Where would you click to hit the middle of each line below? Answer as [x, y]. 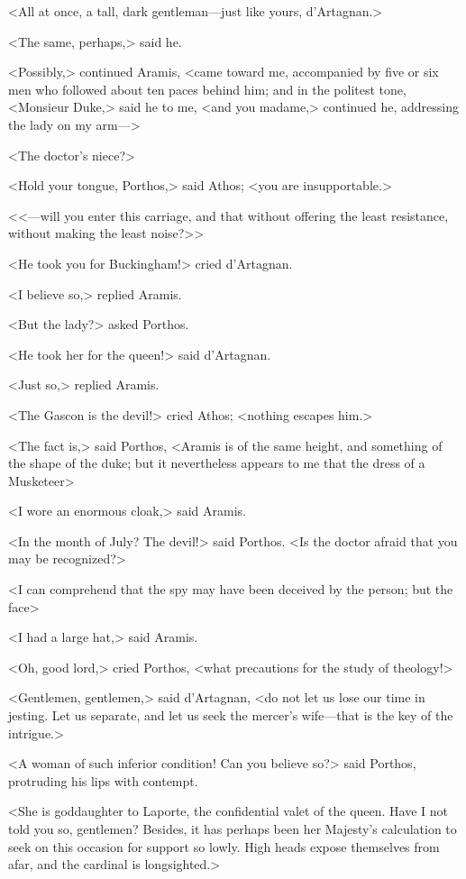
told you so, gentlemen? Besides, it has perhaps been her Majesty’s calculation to [233, 829]
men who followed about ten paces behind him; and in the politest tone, [207, 89]
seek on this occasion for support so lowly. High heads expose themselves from [224, 846]
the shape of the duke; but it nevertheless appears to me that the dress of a [217, 463]
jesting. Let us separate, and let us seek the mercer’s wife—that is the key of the [231, 715]
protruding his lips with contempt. [103, 780]
